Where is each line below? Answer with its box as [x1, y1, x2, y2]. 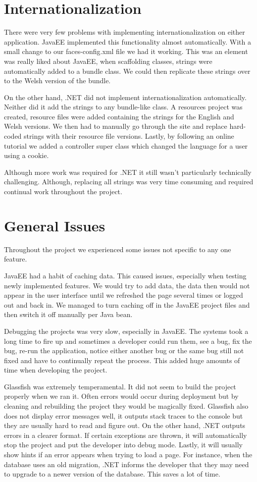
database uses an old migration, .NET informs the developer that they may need [4, 459, 249, 469]
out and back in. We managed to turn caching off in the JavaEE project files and [4, 299, 250, 310]
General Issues [4, 215, 105, 235]
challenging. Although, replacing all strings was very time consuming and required [4, 176, 254, 187]
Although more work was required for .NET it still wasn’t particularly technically [4, 166, 252, 177]
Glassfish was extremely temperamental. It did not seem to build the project [4, 381, 236, 391]
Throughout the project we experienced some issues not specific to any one [4, 244, 231, 254]
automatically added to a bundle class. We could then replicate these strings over [4, 65, 251, 76]
